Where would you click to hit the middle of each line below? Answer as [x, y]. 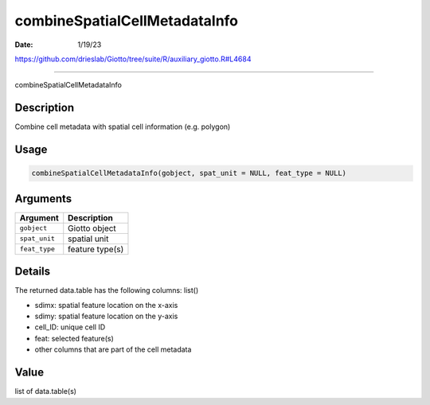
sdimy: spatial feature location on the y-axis [106, 316]
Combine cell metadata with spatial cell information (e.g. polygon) [123, 127]
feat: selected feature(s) [74, 338]
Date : [24, 45]
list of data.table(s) [46, 391]
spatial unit [88, 239]
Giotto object [92, 228]
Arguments [43, 199]
